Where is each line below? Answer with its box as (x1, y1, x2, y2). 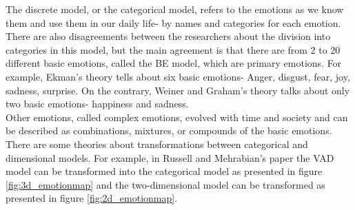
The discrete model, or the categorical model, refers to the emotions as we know (6, 2, 344, 16)
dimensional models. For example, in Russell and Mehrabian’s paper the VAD (6, 150, 334, 165)
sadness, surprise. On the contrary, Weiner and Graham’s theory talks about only (6, 83, 350, 97)
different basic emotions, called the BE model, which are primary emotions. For (6, 56, 342, 70)
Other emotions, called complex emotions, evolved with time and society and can (6, 109, 348, 124)
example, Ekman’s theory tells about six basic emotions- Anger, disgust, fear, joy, (6, 69, 350, 83)
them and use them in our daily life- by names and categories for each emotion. (6, 15, 341, 30)
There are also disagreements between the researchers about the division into (6, 29, 331, 43)
